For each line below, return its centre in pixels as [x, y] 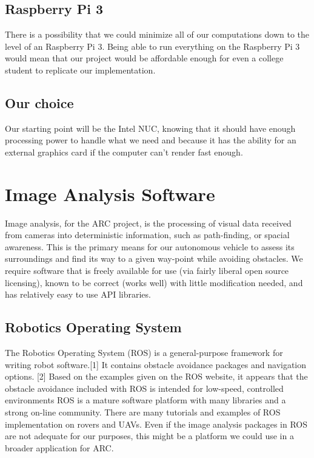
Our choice [39, 102]
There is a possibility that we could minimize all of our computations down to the [157, 34]
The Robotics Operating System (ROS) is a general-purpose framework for [144, 353]
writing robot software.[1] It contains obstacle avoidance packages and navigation [156, 364]
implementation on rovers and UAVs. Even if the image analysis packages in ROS [156, 424]
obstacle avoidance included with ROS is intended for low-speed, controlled [144, 388]
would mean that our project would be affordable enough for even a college [144, 58]
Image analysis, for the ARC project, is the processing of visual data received [148, 223]
